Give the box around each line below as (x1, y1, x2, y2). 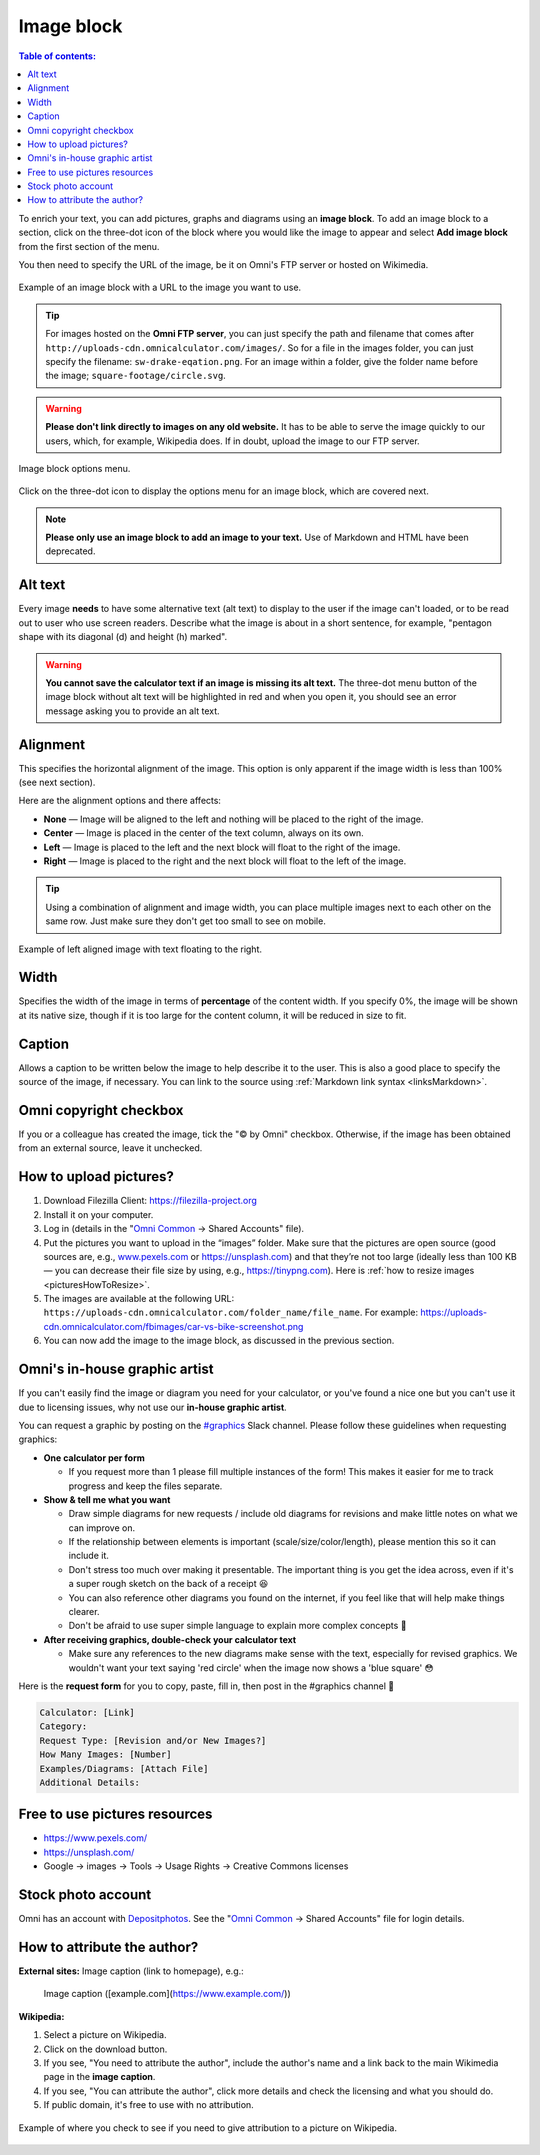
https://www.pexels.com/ (43, 1832, 148, 1844)
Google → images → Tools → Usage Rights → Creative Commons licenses (43, 1860, 349, 1872)
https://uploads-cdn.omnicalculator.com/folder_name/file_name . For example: (43, 1306, 419, 1319)
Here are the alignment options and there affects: (18, 795, 222, 807)
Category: (39, 1721, 88, 1732)
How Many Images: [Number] (39, 1749, 172, 1760)
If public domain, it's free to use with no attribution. (43, 2099, 254, 2111)
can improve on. (68, 1521, 135, 1534)
